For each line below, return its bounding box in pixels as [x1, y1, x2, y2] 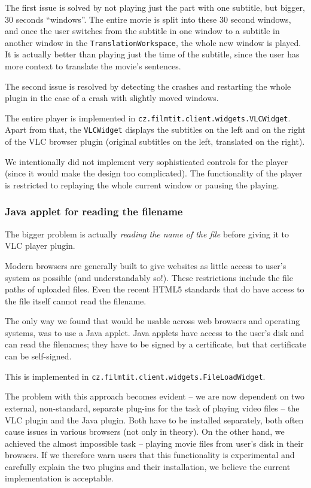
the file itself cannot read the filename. [5, 294, 147, 307]
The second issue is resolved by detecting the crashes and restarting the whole [5, 80, 291, 92]
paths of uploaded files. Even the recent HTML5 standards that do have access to [5, 283, 304, 295]
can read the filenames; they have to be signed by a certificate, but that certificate [5, 338, 306, 350]
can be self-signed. [5, 350, 72, 362]
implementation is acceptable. [5, 472, 114, 484]
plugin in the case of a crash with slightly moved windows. [5, 91, 219, 104]
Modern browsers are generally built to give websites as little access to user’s [5, 259, 286, 272]
